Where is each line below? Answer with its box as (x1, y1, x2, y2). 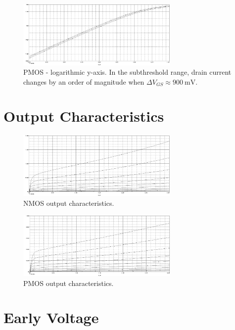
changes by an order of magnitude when (23, 76, 144, 87)
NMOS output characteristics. (23, 198, 114, 208)
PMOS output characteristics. (23, 278, 114, 288)
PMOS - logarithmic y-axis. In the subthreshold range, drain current (23, 67, 232, 77)
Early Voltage (3, 307, 99, 327)
